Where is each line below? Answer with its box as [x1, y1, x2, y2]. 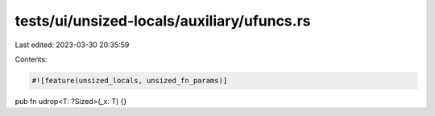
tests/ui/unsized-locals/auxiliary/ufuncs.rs [14, 12, 311, 30]
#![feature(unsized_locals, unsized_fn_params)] [31, 76, 228, 85]
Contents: [14, 54, 48, 64]
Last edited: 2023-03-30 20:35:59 [14, 40, 130, 50]
